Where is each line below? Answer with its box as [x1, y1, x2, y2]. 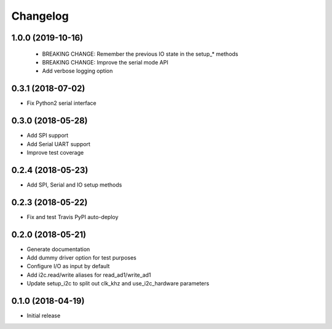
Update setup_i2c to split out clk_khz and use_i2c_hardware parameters [26, 280, 210, 287]
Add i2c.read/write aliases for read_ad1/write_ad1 [26, 271, 151, 279]
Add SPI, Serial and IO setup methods [26, 181, 122, 188]
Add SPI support [26, 132, 69, 139]
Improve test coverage [26, 149, 84, 156]
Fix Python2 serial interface [26, 99, 97, 107]
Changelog [11, 9, 69, 23]
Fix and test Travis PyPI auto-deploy [26, 213, 119, 220]
